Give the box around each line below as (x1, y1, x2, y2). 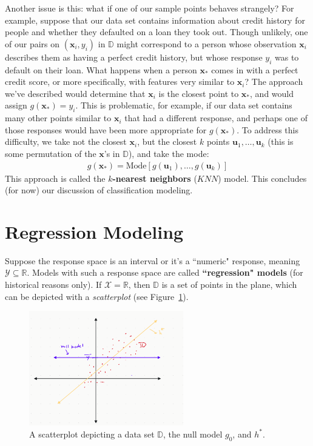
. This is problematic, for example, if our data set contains (75, 99, 292, 111)
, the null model (163, 427, 223, 440)
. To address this (237, 123, 298, 136)
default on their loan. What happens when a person (5, 63, 197, 76)
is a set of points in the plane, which (161, 278, 297, 291)
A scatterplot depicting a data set (29, 427, 155, 440)
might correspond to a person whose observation (116, 37, 297, 50)
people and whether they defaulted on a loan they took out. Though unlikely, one (5, 25, 308, 38)
